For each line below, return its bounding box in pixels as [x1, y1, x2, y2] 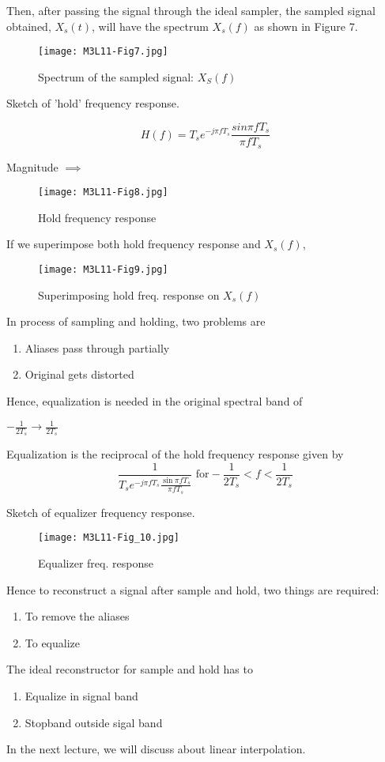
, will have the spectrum [91, 17, 209, 34]
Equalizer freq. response [38, 555, 153, 571]
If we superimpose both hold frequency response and [6, 236, 261, 252]
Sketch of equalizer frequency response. [6, 504, 195, 520]
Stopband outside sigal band [25, 714, 163, 730]
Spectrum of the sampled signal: [38, 68, 194, 85]
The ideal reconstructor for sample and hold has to [6, 661, 253, 677]
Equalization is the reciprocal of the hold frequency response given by [6, 446, 344, 462]
